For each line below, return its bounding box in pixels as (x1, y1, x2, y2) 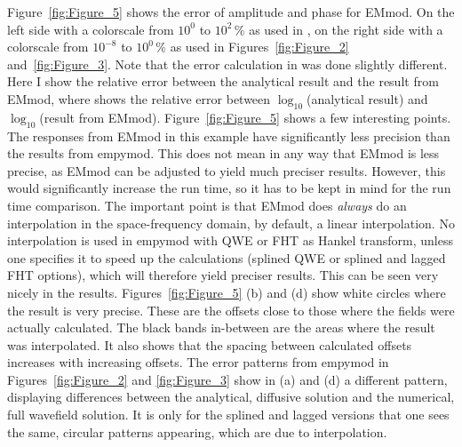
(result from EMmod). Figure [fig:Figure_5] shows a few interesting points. (39, 108, 451, 126)
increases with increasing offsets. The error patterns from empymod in (7, 353, 389, 371)
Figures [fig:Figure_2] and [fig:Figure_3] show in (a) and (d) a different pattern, (7, 370, 448, 388)
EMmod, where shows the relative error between (7, 89, 271, 108)
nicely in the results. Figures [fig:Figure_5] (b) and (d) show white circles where (7, 283, 446, 301)
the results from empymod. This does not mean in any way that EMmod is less (7, 144, 440, 163)
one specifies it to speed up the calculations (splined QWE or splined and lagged (7, 248, 446, 267)
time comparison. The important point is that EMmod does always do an (7, 196, 407, 214)
